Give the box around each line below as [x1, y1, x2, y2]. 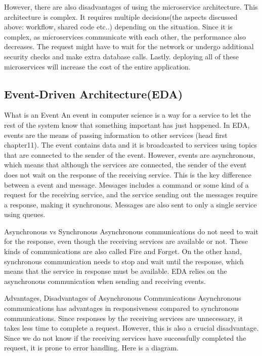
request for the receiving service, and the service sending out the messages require [4, 189, 257, 200]
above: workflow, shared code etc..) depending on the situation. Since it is [4, 21, 233, 32]
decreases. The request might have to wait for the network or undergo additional [4, 41, 254, 52]
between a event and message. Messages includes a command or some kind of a [4, 179, 249, 190]
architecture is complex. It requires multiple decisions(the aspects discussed [4, 11, 238, 22]
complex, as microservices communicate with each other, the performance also [4, 31, 246, 42]
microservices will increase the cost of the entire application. [4, 61, 191, 72]
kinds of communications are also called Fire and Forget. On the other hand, [4, 246, 242, 257]
